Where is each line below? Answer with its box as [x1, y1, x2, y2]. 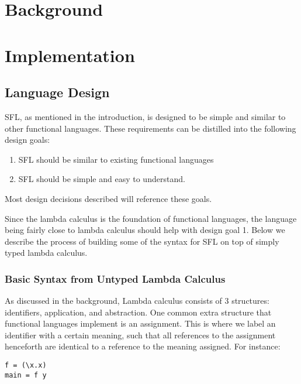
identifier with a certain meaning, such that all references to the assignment [5, 328, 276, 341]
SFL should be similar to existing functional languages [18, 153, 214, 165]
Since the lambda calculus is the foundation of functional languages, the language [5, 212, 297, 224]
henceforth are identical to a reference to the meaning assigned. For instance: [5, 340, 281, 352]
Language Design [5, 83, 110, 101]
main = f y [5, 371, 47, 379]
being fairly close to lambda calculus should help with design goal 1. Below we [5, 224, 285, 236]
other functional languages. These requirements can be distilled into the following [5, 122, 296, 134]
